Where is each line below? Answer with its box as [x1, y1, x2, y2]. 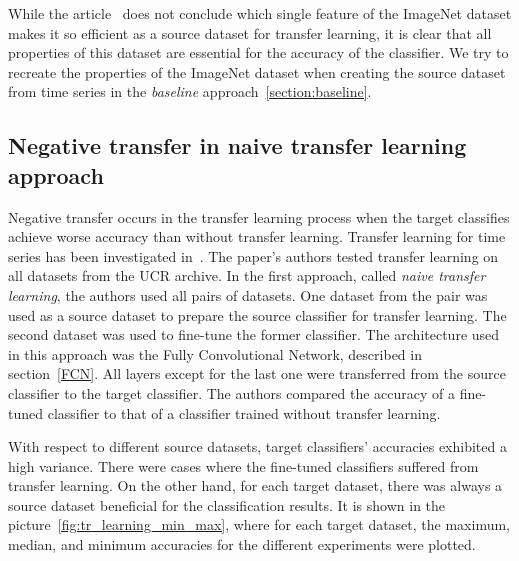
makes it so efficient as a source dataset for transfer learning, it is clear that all [8, 22, 492, 43]
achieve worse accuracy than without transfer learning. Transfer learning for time [8, 226, 506, 247]
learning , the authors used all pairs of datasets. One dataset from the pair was [8, 284, 488, 305]
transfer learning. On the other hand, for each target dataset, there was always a [8, 475, 503, 496]
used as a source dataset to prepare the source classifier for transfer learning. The [8, 304, 507, 325]
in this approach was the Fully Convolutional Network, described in [8, 343, 422, 364]
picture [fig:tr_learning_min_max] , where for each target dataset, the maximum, [8, 514, 511, 535]
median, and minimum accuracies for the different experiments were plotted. [8, 534, 476, 555]
